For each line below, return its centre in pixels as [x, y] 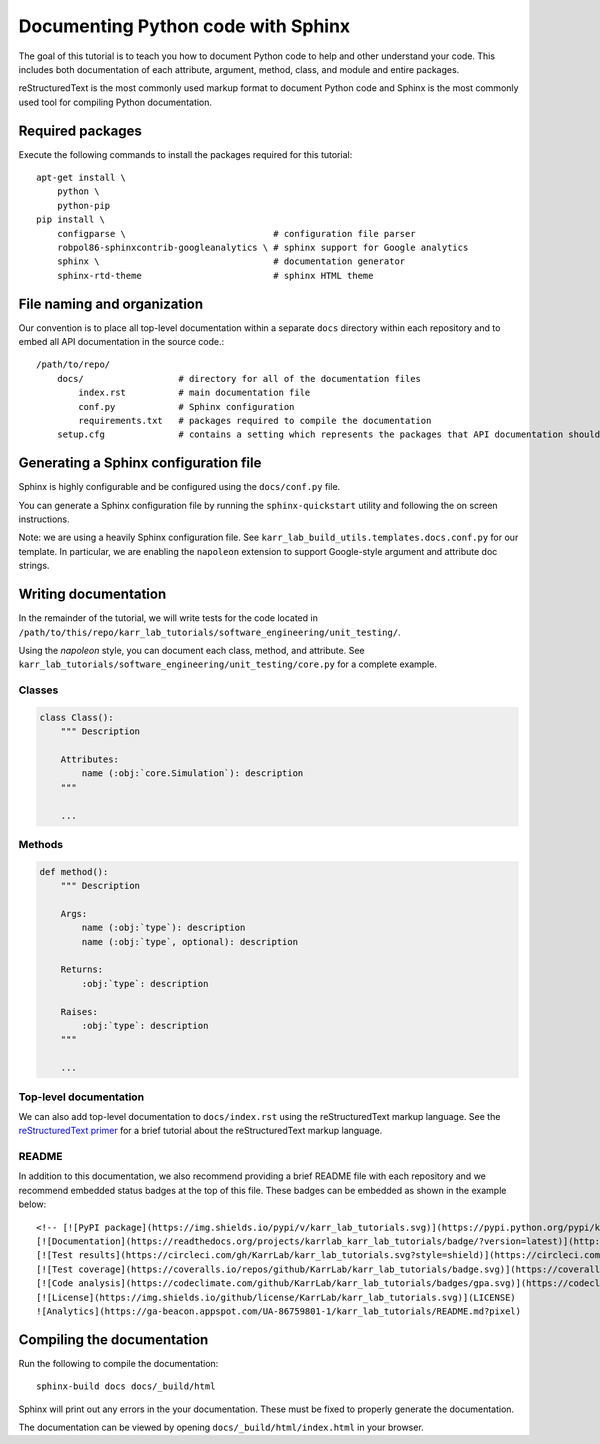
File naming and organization [111, 303]
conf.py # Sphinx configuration [186, 406]
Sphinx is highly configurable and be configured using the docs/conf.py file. [179, 487]
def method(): [74, 871]
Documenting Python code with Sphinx [184, 26]
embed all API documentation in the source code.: [121, 342]
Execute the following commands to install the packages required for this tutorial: [185, 154]
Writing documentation [92, 594]
